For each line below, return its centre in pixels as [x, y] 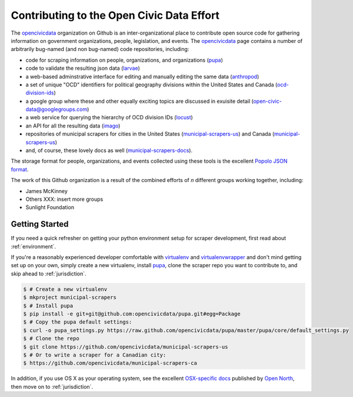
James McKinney [46, 191]
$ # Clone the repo [51, 339]
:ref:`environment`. [33, 246]
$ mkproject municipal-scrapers [70, 297]
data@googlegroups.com [56, 109]
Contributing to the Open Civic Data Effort [115, 15]
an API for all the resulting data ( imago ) [73, 126]
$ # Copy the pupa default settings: [78, 322]
